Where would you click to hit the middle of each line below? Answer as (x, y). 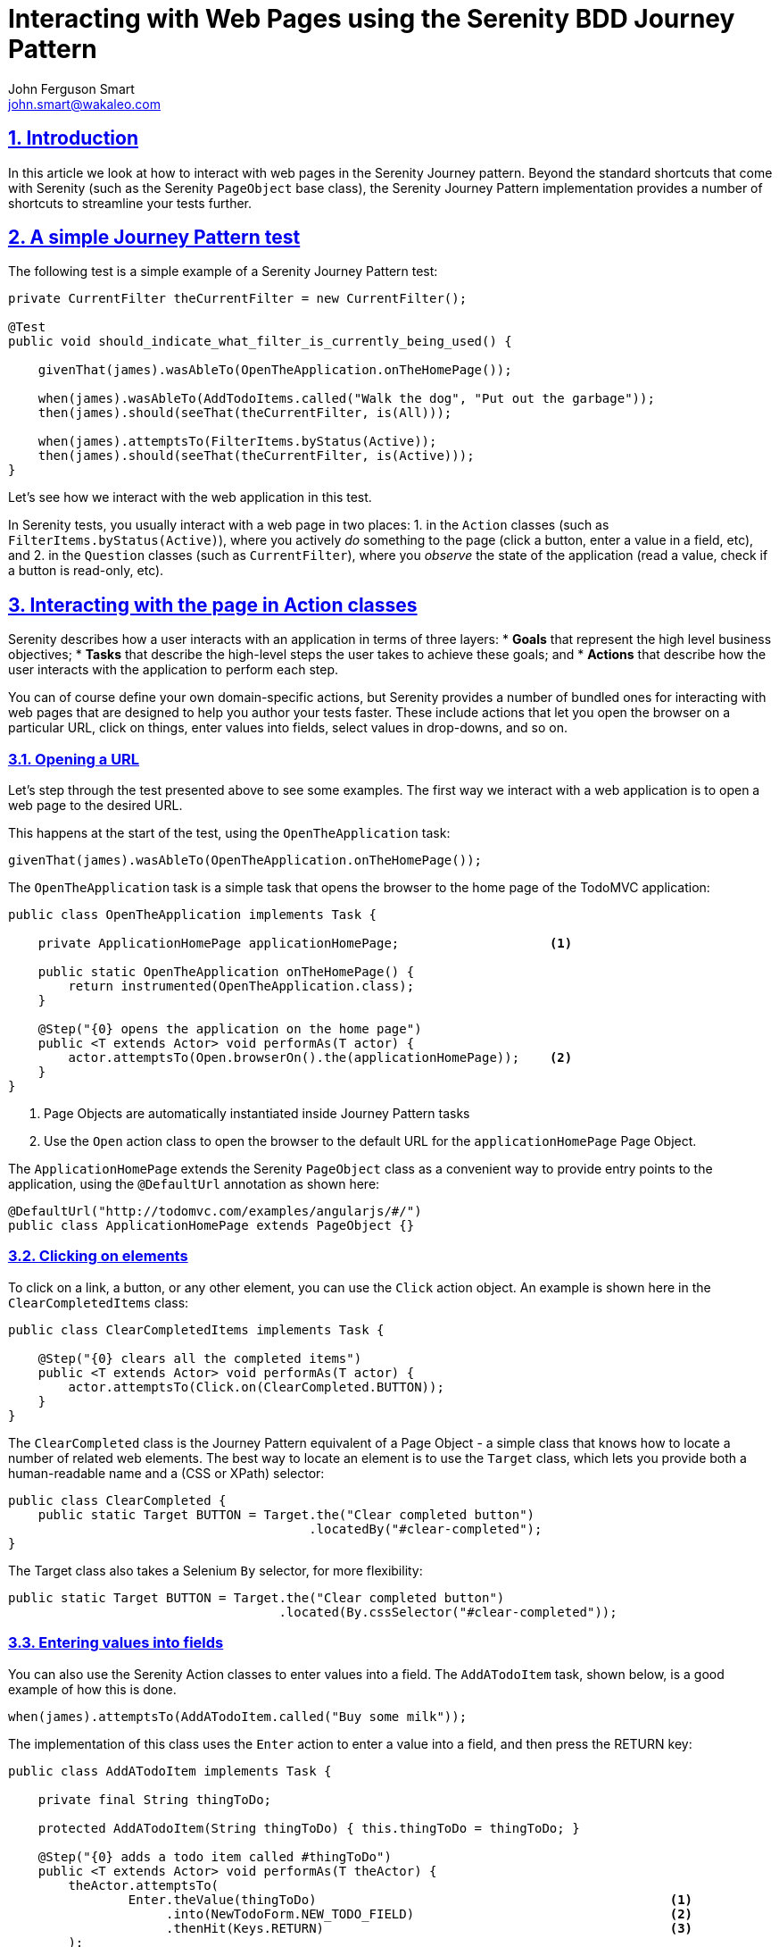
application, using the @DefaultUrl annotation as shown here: (194, 1184)
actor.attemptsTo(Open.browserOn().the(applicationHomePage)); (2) (320, 1058)
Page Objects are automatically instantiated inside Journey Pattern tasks (257, 1114)
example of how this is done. (92, 1689)
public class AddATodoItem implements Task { (170, 1771)
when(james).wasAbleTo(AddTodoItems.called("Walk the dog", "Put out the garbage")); (346, 399)
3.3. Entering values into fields (116, 1643)
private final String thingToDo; (155, 1799)
